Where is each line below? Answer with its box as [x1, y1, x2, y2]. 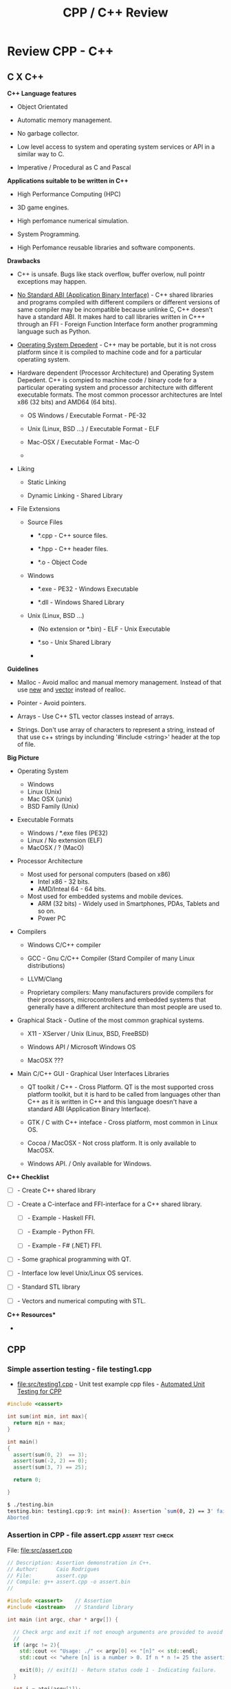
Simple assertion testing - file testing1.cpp [7, 1364, 153, 1374]
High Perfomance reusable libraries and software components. [16, 243, 195, 251]
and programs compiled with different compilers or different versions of [16, 298, 220, 306]
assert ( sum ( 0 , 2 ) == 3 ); [13, 1451, 88, 1458]
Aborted [7, 1514, 30, 1521]
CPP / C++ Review [63, 5, 168, 21]
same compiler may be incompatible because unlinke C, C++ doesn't [16, 305, 213, 313]
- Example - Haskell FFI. [27, 1214, 96, 1222]
